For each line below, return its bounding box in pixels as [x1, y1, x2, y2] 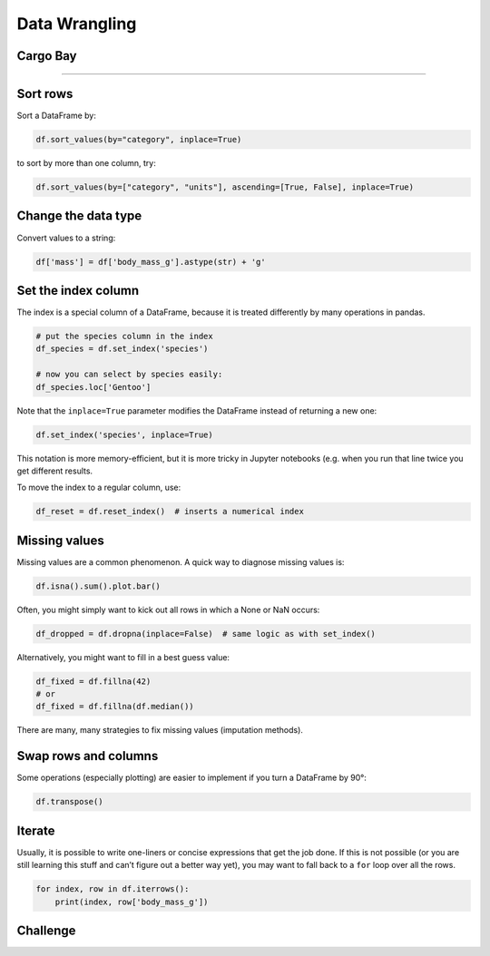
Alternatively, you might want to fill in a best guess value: [16, 651, 230, 662]
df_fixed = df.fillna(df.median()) [35, 701, 194, 712]
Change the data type [16, 209, 142, 224]
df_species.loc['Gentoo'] [35, 382, 152, 392]
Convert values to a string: [16, 232, 116, 243]
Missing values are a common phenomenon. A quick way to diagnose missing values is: [16, 556, 345, 567]
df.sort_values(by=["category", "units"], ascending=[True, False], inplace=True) [35, 182, 415, 192]
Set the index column [16, 282, 140, 298]
